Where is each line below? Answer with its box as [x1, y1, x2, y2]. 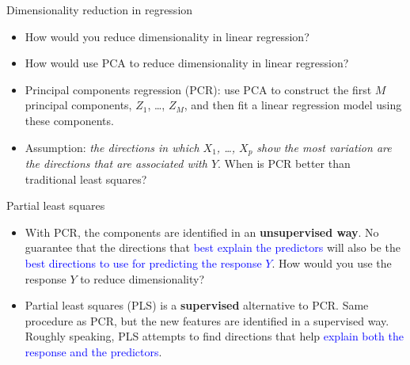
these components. [25, 112, 114, 128]
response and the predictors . [25, 343, 162, 359]
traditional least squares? [25, 170, 147, 187]
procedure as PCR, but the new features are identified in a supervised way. [25, 312, 389, 329]
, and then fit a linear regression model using [184, 97, 402, 113]
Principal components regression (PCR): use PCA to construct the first [25, 81, 372, 97]
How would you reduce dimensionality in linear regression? [25, 28, 309, 44]
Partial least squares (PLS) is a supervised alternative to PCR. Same [25, 297, 369, 314]
